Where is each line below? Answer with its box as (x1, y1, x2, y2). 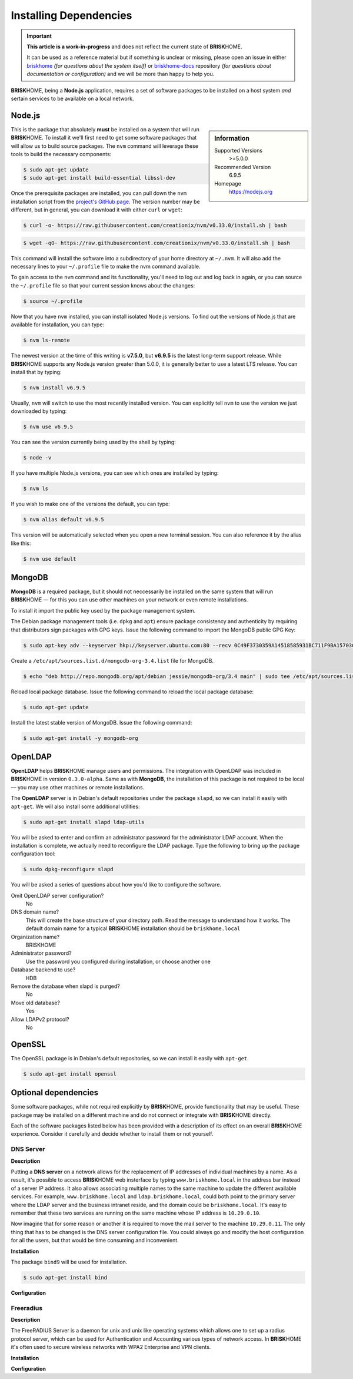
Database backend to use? (11, 966, 76, 973)
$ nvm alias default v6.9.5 (23, 516, 104, 523)
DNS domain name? (11, 908, 59, 915)
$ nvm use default (23, 555, 76, 562)
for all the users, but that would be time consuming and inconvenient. (11, 1237, 179, 1244)
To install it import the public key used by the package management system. (11, 607, 196, 614)
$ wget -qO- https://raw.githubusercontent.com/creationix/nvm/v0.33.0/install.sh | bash (23, 239, 291, 246)
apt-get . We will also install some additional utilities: (11, 803, 140, 810)
